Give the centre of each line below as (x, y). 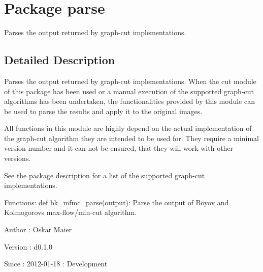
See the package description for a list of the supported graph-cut (105, 175)
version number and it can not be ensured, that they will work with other (119, 148)
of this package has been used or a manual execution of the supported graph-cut (129, 91)
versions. (18, 158)
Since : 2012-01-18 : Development (56, 264)
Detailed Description (60, 60)
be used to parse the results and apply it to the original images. (103, 111)
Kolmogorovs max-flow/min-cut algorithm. (71, 212)
